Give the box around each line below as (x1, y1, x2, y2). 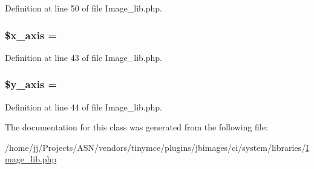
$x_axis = (5, 27, 57, 42)
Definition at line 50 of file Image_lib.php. (5, 2, 163, 14)
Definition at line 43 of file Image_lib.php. (5, 51, 163, 63)
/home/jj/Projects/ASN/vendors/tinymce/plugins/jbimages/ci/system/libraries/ (5, 141, 306, 153)
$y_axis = (5, 77, 57, 92)
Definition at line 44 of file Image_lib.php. (5, 100, 163, 113)
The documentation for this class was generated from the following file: (5, 121, 268, 133)
